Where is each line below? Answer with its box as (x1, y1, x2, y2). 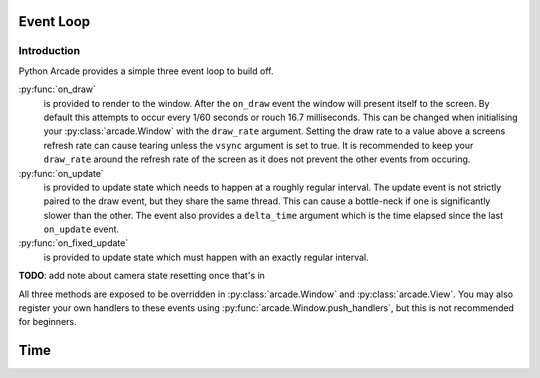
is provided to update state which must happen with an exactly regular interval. (43, 251, 369, 263)
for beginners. (18, 316, 77, 328)
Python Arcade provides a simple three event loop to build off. (18, 65, 274, 77)
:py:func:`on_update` (18, 167, 104, 179)
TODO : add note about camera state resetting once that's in (18, 270, 265, 282)
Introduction (18, 44, 80, 58)
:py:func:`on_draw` (18, 83, 97, 95)
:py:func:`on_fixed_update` (18, 237, 129, 249)
